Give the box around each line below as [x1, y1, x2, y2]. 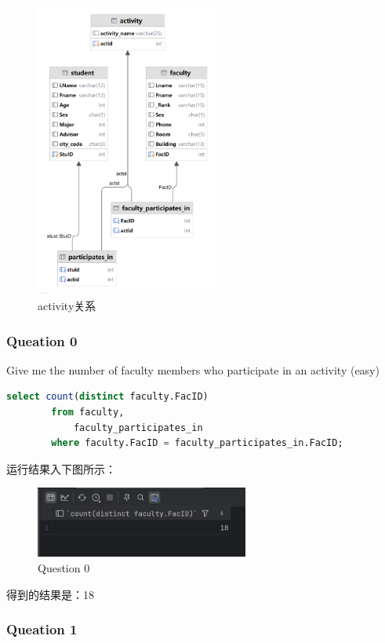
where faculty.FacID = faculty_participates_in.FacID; [51, 437, 343, 449]
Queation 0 [6, 331, 78, 350]
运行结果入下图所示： [6, 460, 116, 477]
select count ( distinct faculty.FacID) [6, 391, 209, 403]
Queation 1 [6, 619, 78, 639]
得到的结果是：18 [6, 586, 94, 602]
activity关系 [38, 298, 96, 313]
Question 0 [38, 560, 90, 575]
